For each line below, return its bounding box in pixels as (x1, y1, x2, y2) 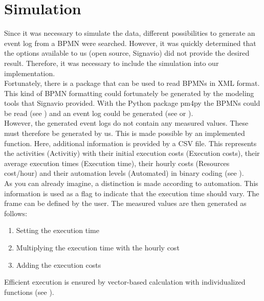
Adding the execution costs (16, 259, 101, 270)
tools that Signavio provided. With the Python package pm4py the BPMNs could (4, 98, 260, 108)
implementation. (4, 67, 55, 78)
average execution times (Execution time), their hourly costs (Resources (4, 157, 230, 168)
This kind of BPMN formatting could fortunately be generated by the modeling (4, 87, 254, 98)
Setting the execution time (16, 225, 99, 236)
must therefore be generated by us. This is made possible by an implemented (4, 128, 245, 138)
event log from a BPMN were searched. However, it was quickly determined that (4, 37, 256, 48)
